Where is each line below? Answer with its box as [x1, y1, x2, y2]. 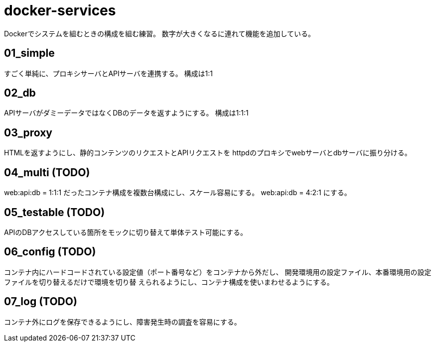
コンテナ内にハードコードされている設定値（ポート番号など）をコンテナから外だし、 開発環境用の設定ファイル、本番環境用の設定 [4, 267, 432, 276]
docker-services [4, 2, 116, 19]
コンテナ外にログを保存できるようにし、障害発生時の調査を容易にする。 [4, 317, 241, 326]
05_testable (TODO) [4, 206, 105, 219]
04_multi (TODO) [4, 166, 90, 179]
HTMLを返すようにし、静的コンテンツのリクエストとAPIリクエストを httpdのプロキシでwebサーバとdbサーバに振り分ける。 [4, 148, 412, 157]
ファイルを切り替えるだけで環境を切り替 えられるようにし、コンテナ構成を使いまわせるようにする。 [4, 277, 334, 286]
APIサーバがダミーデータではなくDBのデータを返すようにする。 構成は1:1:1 [4, 109, 249, 117]
